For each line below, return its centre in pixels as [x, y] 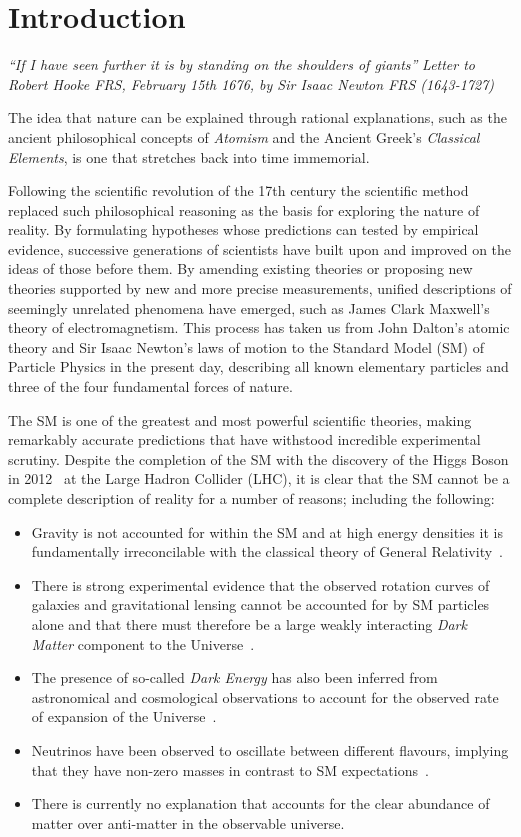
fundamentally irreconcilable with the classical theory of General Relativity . [267, 551]
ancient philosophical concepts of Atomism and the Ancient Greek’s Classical [244, 136]
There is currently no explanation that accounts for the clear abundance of [260, 803]
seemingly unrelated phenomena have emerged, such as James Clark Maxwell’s [249, 307]
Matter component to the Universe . [143, 643]
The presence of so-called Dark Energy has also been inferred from [234, 677]
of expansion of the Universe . [124, 716]
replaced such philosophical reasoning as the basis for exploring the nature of [244, 209]
